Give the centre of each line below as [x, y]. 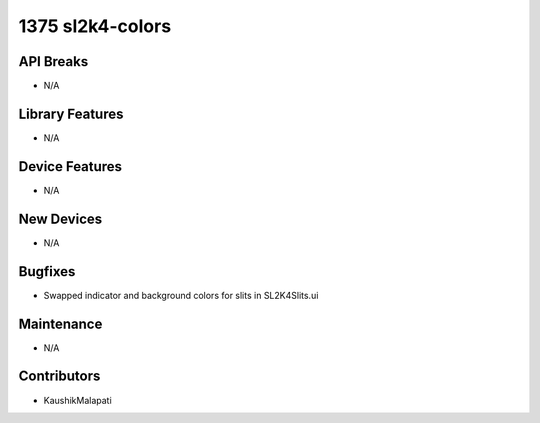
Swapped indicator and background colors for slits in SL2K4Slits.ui [181, 295]
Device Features [70, 166]
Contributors [59, 376]
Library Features [71, 113]
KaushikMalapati [77, 400]
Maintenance [60, 323]
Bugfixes [47, 271]
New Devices [60, 218]
